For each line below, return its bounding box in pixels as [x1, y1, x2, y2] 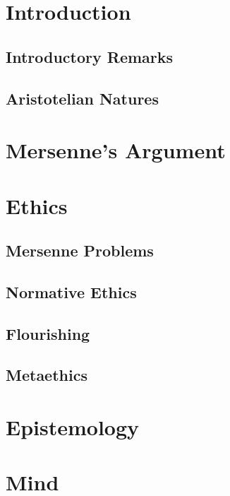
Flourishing [6, 322, 90, 344]
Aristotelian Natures [6, 87, 159, 109]
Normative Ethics [6, 281, 137, 302]
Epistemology [6, 413, 140, 441]
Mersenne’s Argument [6, 136, 226, 165]
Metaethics [6, 364, 87, 386]
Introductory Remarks [6, 45, 174, 67]
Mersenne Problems [6, 240, 154, 261]
